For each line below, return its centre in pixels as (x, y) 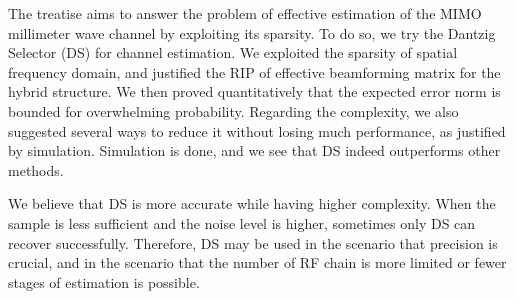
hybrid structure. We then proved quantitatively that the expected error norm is (254, 91)
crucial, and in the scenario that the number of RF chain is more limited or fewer (257, 262)
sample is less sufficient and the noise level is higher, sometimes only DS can (242, 222)
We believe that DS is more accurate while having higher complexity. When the (252, 203)
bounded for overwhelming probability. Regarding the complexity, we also (233, 110)
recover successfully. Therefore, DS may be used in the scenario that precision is (253, 242)
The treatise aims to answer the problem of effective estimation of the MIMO (245, 13)
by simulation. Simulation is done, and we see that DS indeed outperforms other (254, 150)
